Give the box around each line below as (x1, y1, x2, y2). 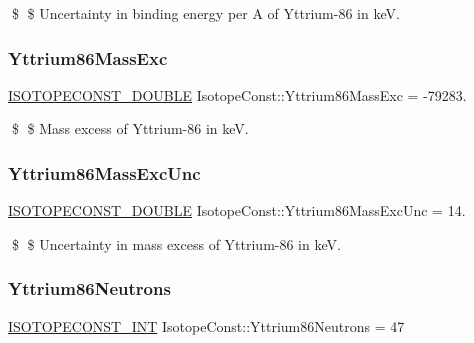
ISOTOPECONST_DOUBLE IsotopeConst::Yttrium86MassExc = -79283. (8, 84, 467, 105)
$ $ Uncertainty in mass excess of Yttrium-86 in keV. (11, 233, 341, 254)
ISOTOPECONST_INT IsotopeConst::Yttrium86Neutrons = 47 (8, 315, 405, 336)
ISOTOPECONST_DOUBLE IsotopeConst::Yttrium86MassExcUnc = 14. (8, 200, 466, 221)
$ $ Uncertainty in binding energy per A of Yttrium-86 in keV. (11, 3, 400, 23)
